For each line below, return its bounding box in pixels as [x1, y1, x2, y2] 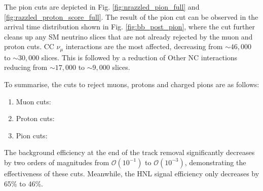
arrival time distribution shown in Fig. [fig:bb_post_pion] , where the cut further [4, 21, 255, 32]
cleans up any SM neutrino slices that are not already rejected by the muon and [4, 31, 253, 42]
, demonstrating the [184, 157, 246, 167]
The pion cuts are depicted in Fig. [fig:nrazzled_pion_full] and [4, 2, 200, 12]
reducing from [4, 62, 48, 72]
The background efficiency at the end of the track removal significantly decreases [4, 147, 255, 158]
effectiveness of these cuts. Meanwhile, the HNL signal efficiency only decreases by [4, 168, 259, 178]
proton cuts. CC [4, 41, 54, 52]
